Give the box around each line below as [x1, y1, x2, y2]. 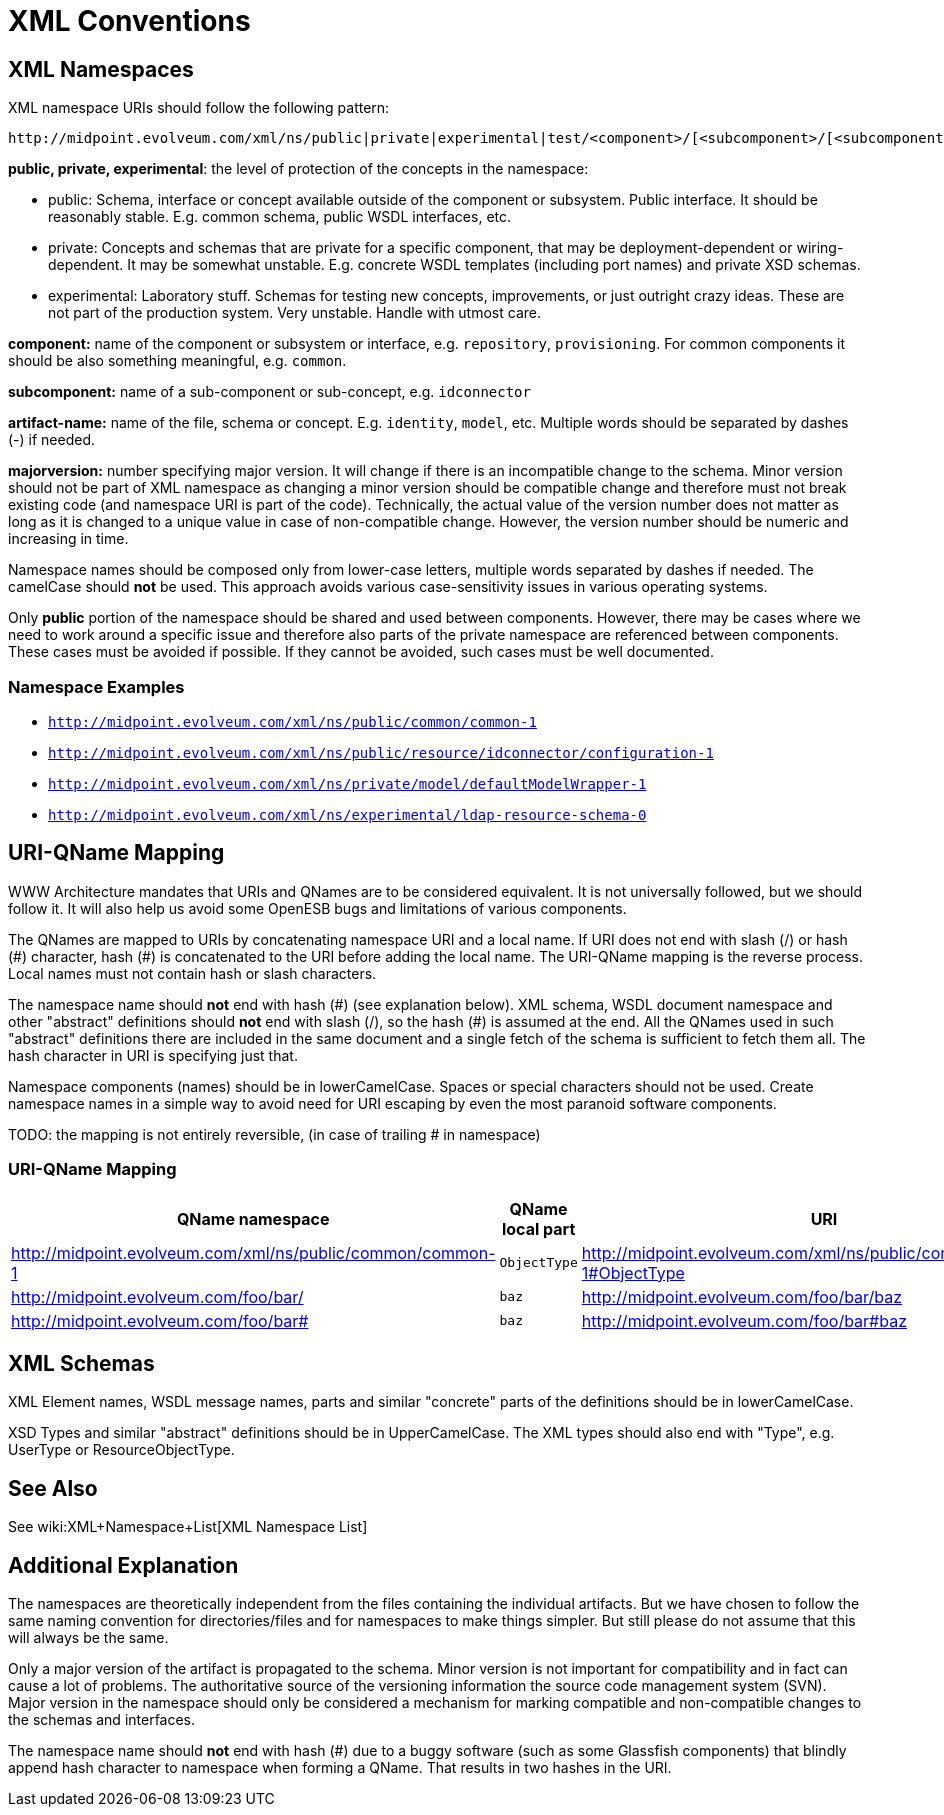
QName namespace [176, 1208, 330, 1229]
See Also [8, 1475, 98, 1501]
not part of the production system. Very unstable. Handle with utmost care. [48, 304, 541, 322]
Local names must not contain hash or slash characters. [8, 964, 377, 982]
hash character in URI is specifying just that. [8, 1046, 298, 1064]
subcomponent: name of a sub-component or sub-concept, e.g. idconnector [8, 383, 531, 401]
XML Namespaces [8, 56, 194, 82]
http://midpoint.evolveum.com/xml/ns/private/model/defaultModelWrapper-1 [48, 775, 647, 792]
